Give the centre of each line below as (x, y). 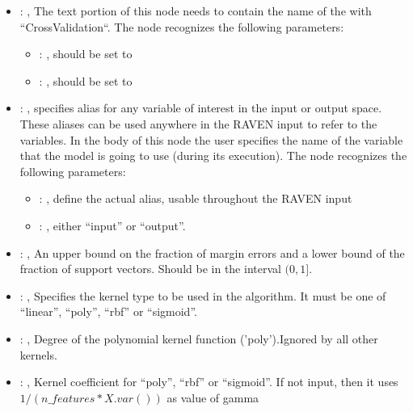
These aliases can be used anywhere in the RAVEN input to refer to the (198, 123)
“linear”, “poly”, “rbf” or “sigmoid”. (108, 311)
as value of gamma (213, 397)
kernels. (38, 354)
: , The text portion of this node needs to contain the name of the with (196, 11)
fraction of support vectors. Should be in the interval (150, 269)
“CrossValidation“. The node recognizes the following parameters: (182, 26)
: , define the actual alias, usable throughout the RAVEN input (196, 198)
